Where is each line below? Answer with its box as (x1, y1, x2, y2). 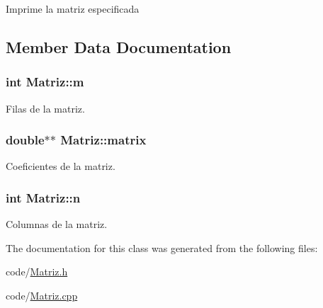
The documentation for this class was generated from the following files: (6, 240, 318, 255)
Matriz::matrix (60, 131, 147, 149)
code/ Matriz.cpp (6, 288, 78, 302)
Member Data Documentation (6, 35, 232, 57)
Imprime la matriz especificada (6, 1, 140, 16)
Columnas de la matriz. (6, 217, 108, 232)
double (6, 131, 45, 149)
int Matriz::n (6, 188, 81, 206)
